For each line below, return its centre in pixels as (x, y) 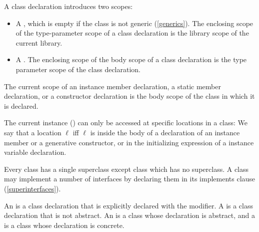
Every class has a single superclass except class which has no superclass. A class (126, 169)
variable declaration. (35, 152)
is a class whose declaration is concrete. (64, 225)
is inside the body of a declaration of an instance (165, 132)
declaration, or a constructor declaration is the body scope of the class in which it (129, 96)
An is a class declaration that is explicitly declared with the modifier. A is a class (129, 205)
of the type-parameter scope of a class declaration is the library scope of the (132, 33)
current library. (39, 42)
